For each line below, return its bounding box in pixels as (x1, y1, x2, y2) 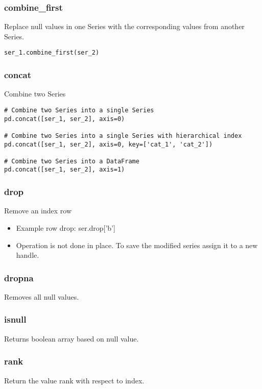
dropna (4, 271, 34, 284)
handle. (16, 250, 39, 260)
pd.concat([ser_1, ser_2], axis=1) (4, 166, 125, 174)
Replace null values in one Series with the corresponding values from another (4, 21, 245, 32)
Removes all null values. (4, 291, 79, 302)
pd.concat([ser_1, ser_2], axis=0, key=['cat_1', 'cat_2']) (4, 140, 213, 148)
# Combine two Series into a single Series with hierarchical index (4, 132, 242, 139)
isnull (4, 313, 27, 326)
